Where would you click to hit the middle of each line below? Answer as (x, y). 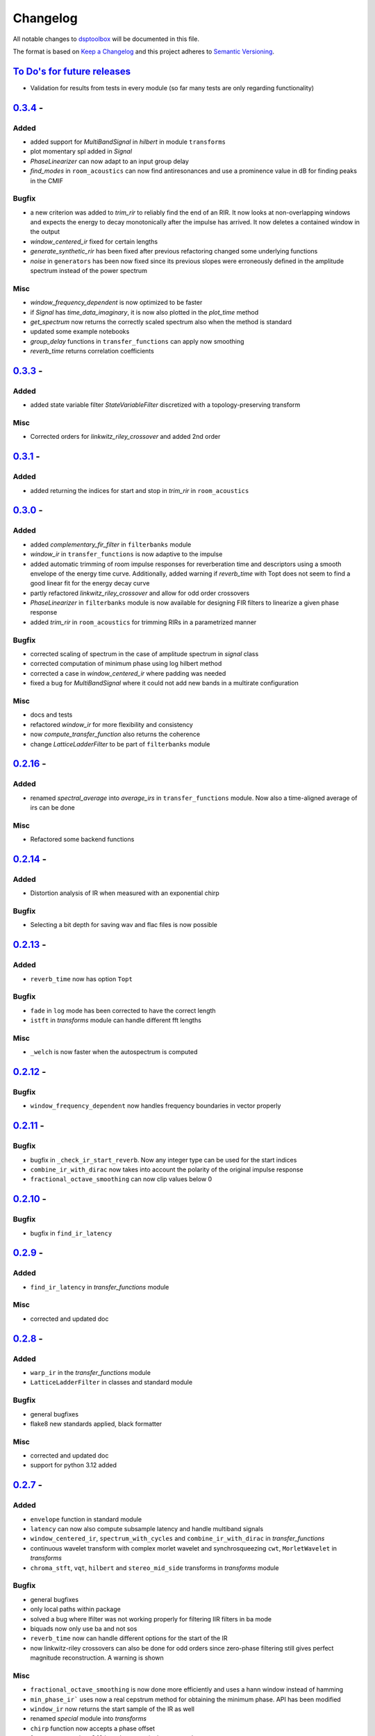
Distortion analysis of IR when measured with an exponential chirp (125, 893)
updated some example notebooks (80, 332)
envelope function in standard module (86, 1519)
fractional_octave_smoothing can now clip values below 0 (121, 1179)
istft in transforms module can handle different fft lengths (116, 1020)
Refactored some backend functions (82, 840)
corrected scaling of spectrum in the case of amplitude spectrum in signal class (144, 654)
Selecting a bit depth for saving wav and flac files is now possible (124, 925)
